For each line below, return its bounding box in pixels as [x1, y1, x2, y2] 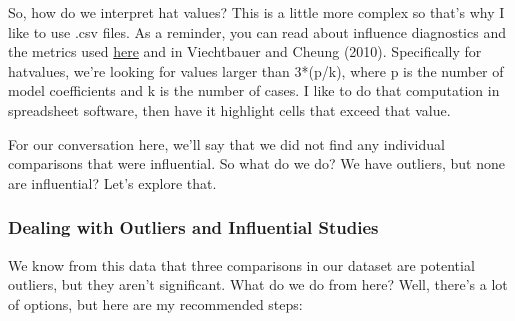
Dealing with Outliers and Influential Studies [8, 215, 379, 240]
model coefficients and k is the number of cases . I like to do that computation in [8, 80, 500, 101]
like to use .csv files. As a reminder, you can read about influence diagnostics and [8, 21, 506, 42]
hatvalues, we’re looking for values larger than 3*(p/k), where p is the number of [8, 60, 504, 81]
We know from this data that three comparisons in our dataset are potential [8, 254, 475, 275]
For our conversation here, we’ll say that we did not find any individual [8, 133, 445, 154]
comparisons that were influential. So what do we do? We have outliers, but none [8, 153, 505, 174]
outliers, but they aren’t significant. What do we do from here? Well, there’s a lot [8, 274, 508, 295]
